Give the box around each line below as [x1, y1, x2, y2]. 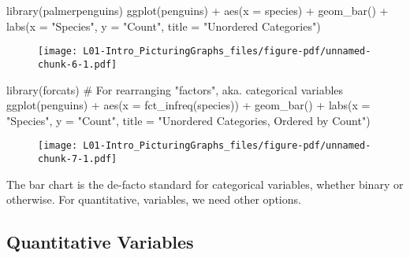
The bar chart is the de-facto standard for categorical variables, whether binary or [6, 175, 404, 192]
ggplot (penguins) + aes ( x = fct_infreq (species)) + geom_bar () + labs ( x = [6, 97, 371, 113]
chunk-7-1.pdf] [38, 153, 117, 164]
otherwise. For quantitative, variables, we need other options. [6, 191, 301, 208]
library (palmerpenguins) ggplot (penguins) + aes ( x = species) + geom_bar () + [6, 2, 389, 18]
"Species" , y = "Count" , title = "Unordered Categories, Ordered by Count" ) [6, 112, 371, 128]
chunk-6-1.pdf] [38, 58, 117, 70]
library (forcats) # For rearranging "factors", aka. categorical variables [6, 81, 344, 98]
